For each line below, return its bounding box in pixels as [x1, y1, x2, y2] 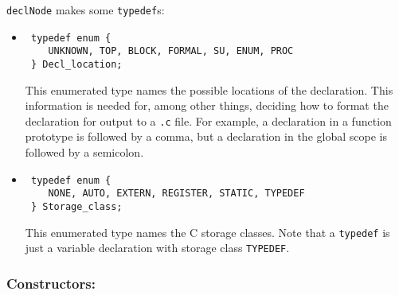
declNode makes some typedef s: [6, 2, 165, 17]
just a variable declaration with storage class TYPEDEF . [25, 239, 290, 256]
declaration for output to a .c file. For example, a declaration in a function [25, 112, 392, 129]
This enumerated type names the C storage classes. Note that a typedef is [25, 223, 390, 240]
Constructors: [6, 273, 96, 293]
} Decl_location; [30, 58, 123, 70]
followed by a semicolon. [25, 144, 144, 161]
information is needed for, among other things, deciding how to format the [25, 97, 389, 114]
